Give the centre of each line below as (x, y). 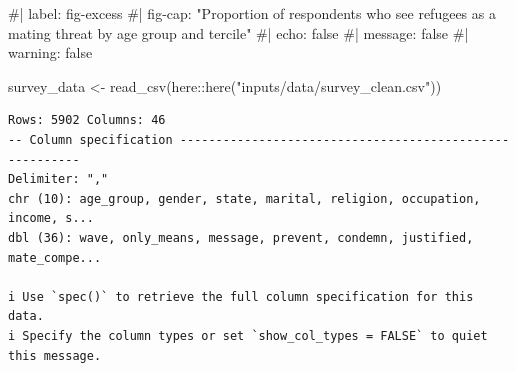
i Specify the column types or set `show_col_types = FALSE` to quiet (248, 335)
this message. (55, 355)
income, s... (51, 218)
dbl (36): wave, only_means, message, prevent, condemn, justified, (241, 237)
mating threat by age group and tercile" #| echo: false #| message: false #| (238, 32)
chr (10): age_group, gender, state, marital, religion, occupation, (244, 198)
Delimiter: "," (58, 179)
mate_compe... (55, 257)
